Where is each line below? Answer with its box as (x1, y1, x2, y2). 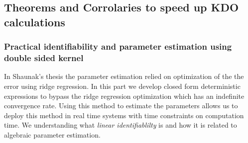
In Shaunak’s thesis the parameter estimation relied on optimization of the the (4, 71, 244, 81)
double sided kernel (4, 52, 84, 64)
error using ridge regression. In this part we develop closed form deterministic (4, 80, 241, 91)
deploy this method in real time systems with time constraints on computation (4, 110, 244, 120)
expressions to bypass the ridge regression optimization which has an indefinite (4, 90, 245, 101)
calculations (4, 14, 65, 29)
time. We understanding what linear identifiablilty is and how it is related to (4, 120, 237, 130)
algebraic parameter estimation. (4, 129, 101, 140)
